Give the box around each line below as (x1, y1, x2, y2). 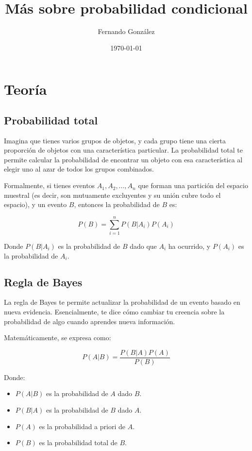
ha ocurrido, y (168, 241, 211, 251)
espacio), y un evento (4, 199, 67, 209)
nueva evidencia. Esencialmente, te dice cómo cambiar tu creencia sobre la (4, 306, 225, 316)
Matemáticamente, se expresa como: (4, 332, 111, 343)
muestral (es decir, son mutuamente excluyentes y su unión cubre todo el (4, 190, 221, 200)
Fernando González (98, 26, 155, 36)
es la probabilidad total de (39, 437, 118, 448)
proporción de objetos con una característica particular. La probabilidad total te (4, 145, 243, 155)
